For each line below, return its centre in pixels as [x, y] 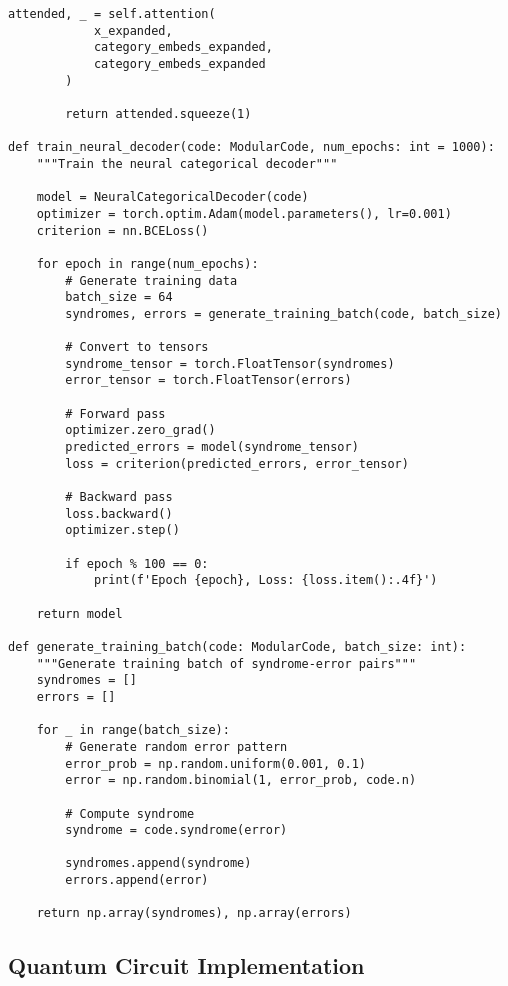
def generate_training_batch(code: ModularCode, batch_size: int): [237, 646]
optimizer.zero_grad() [140, 430]
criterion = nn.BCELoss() [122, 230]
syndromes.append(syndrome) [158, 863]
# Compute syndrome [130, 813]
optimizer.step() [122, 530]
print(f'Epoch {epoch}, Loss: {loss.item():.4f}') [265, 580]
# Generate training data [151, 280]
